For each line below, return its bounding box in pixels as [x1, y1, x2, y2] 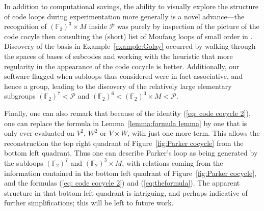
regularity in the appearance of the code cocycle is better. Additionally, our [4, 61, 240, 71]
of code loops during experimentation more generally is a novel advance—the [4, 11, 245, 21]
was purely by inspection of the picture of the [117, 21, 259, 32]
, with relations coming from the [122, 157, 223, 168]
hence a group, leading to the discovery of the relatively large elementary [4, 80, 232, 91]
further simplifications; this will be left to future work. [4, 197, 174, 208]
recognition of [4, 21, 47, 32]
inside [89, 21, 107, 32]
